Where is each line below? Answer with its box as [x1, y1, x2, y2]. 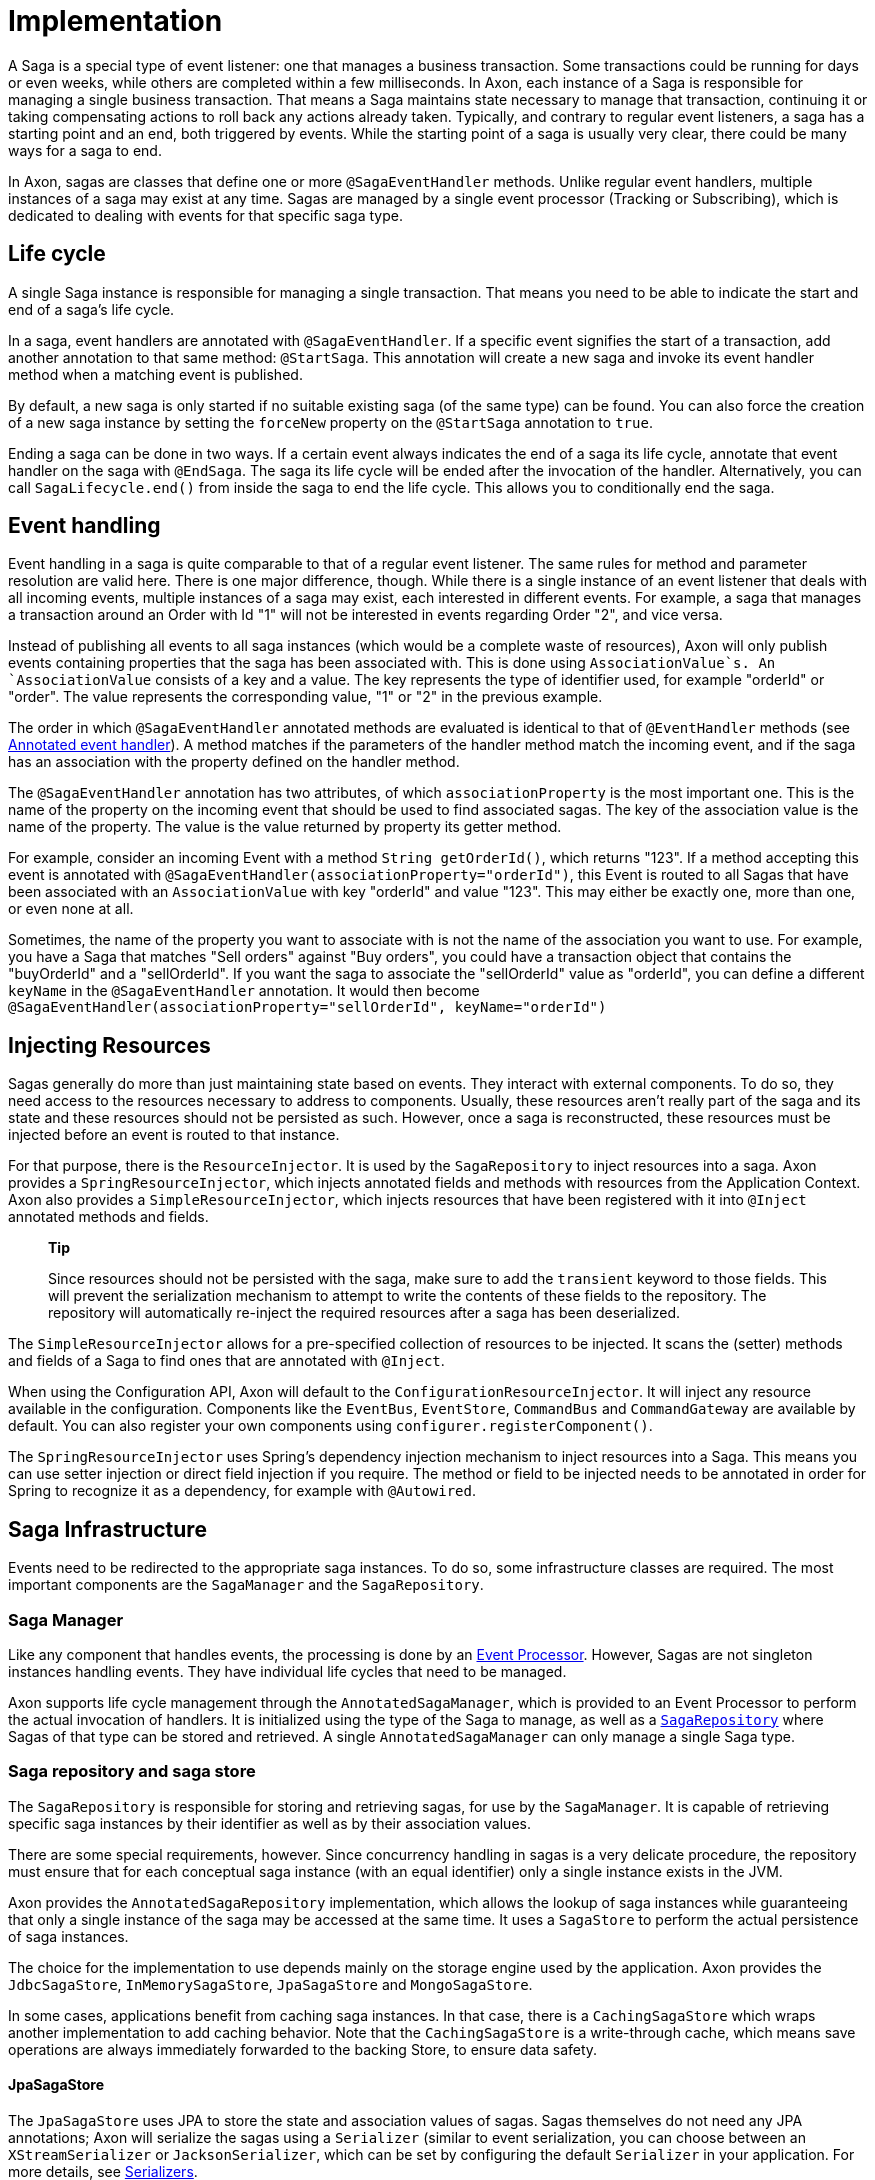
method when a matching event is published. [8, 365, 303, 383]
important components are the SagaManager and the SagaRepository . [8, 1576, 484, 1594]
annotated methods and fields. [8, 1208, 209, 1226]
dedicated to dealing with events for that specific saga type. [8, 206, 403, 224]
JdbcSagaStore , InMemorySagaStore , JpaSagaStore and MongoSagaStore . [8, 1975, 533, 1993]
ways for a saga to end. [8, 141, 162, 159]
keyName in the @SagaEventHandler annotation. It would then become [8, 982, 480, 1000]
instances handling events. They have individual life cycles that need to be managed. [8, 1662, 567, 1680]
